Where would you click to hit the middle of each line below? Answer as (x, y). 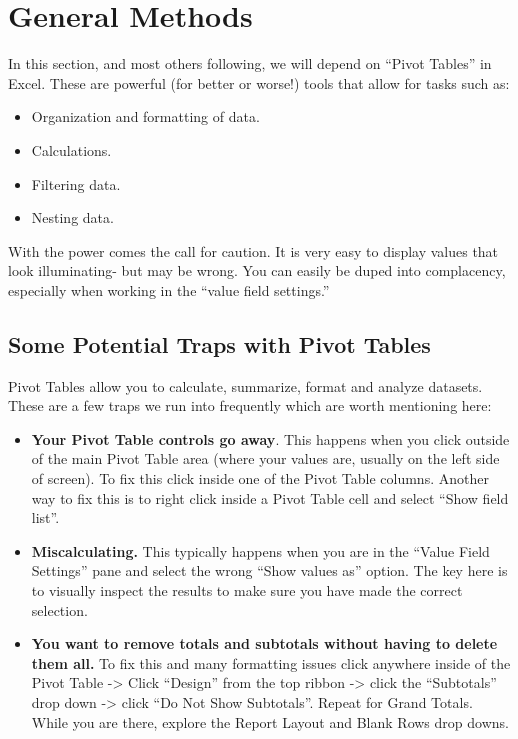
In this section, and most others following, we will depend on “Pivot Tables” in (250, 63)
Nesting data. (72, 217)
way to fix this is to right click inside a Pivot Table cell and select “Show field (270, 497)
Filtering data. (76, 183)
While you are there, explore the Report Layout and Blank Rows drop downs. (270, 721)
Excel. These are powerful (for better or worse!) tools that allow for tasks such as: (259, 82)
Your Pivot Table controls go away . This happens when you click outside (270, 438)
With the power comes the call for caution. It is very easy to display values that (253, 250)
